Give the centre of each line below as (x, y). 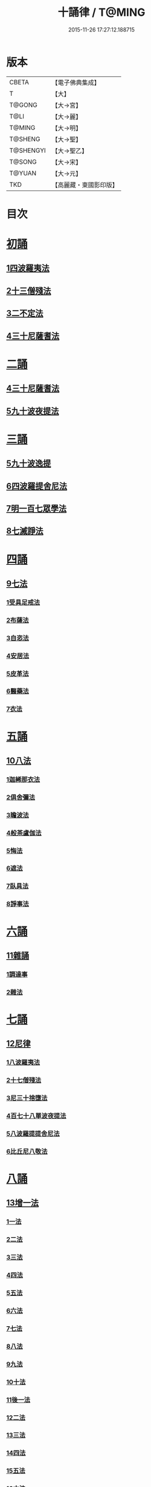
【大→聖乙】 (70, 150)
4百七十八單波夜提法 (36, 1116)
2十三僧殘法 (29, 291)
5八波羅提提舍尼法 (33, 1133)
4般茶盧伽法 (24, 833)
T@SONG (23, 161)
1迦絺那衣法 (23, 779)
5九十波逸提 (29, 464)
